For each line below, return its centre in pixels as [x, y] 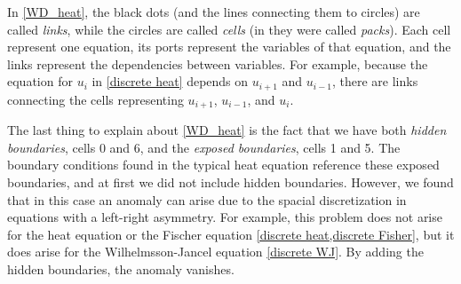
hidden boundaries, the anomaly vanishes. [121, 269]
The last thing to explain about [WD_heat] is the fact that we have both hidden [227, 130]
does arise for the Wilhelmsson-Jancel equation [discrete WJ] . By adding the [215, 252]
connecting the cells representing [95, 99]
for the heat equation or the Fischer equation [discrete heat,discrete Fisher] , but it [231, 234]
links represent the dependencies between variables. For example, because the [218, 63]
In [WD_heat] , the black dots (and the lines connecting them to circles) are [214, 12]
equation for [40, 81]
